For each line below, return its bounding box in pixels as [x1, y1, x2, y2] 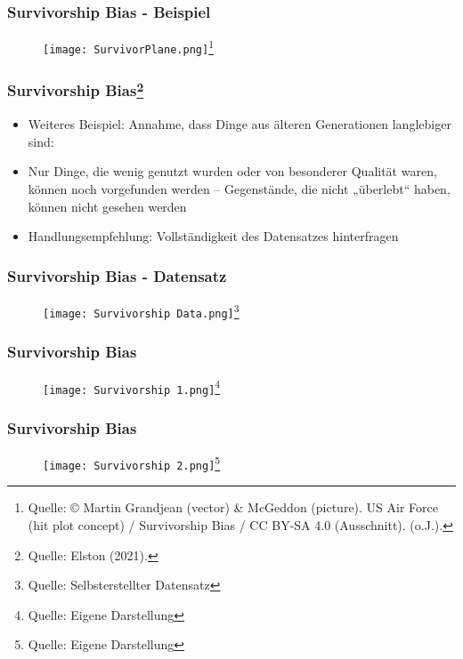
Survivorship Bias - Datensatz [7, 264, 227, 286]
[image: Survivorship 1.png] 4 [43, 376, 221, 397]
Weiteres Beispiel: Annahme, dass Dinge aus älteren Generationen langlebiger [28, 115, 451, 133]
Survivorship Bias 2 [7, 77, 144, 101]
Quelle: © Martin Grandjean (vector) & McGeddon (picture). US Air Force [28, 498, 438, 517]
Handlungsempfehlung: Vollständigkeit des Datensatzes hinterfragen [28, 227, 399, 245]
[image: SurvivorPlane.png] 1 [43, 36, 214, 56]
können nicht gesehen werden [28, 197, 187, 215]
